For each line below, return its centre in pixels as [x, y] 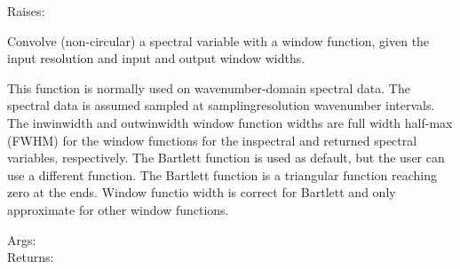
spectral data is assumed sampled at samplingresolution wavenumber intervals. [221, 105]
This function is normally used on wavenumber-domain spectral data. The [209, 87]
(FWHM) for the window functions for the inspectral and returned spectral [212, 140]
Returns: [31, 257]
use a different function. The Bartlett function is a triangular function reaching [222, 174]
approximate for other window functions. [118, 209]
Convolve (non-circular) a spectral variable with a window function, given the [218, 40]
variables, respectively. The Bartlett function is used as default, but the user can [226, 158]
